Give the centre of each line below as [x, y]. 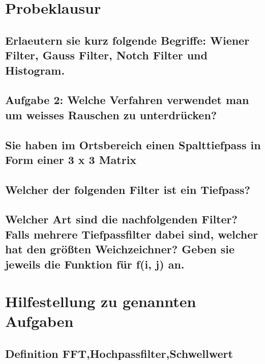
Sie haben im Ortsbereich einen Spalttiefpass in [133, 144]
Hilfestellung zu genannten [101, 301]
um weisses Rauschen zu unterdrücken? [111, 114]
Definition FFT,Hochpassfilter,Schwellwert [119, 353]
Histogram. [35, 70]
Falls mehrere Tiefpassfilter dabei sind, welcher [132, 234]
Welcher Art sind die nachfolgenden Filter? [121, 219]
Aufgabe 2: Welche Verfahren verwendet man [127, 100]
